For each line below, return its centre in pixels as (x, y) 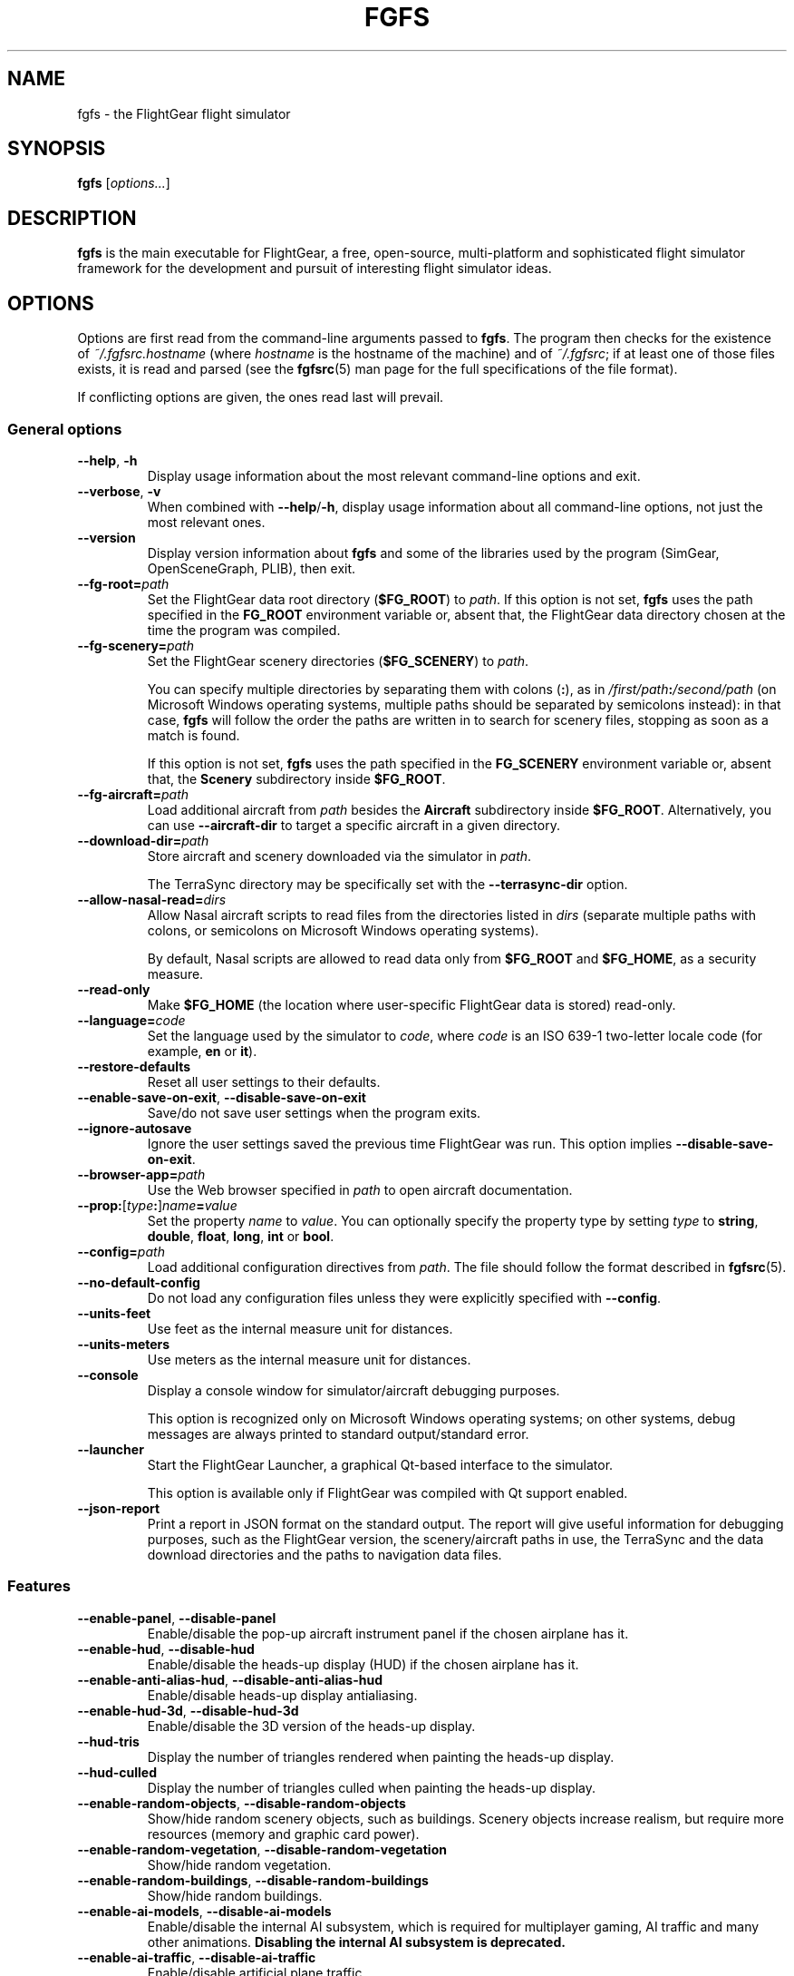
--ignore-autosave (135, 1128)
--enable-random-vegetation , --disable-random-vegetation (262, 1849)
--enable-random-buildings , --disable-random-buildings (253, 1880)
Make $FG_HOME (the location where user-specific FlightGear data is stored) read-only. (412, 1004)
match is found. (194, 735)
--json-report (119, 1508)
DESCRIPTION (72, 218)
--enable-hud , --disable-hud (166, 1648)
